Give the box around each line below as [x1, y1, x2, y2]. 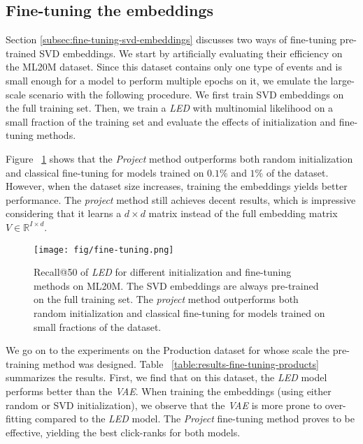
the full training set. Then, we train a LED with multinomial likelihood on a [6, 101, 334, 115]
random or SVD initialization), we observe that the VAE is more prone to [6, 397, 322, 412]
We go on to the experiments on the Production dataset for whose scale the [6, 343, 329, 357]
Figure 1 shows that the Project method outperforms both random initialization [6, 151, 353, 165]
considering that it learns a [6, 206, 122, 221]
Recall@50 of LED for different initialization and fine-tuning [34, 265, 292, 279]
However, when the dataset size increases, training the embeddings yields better [6, 179, 348, 193]
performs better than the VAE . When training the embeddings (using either [6, 383, 332, 398]
